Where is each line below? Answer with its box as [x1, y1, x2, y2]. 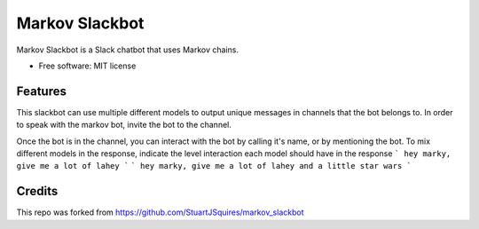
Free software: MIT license [38, 60, 137, 71]
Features [16, 83, 67, 99]
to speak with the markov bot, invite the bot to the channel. [16, 120, 232, 130]
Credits [16, 184, 59, 199]
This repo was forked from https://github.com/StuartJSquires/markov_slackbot [16, 207, 304, 217]
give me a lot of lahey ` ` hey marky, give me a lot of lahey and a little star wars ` [16, 161, 412, 171]
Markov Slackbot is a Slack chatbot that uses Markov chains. [16, 44, 239, 55]
